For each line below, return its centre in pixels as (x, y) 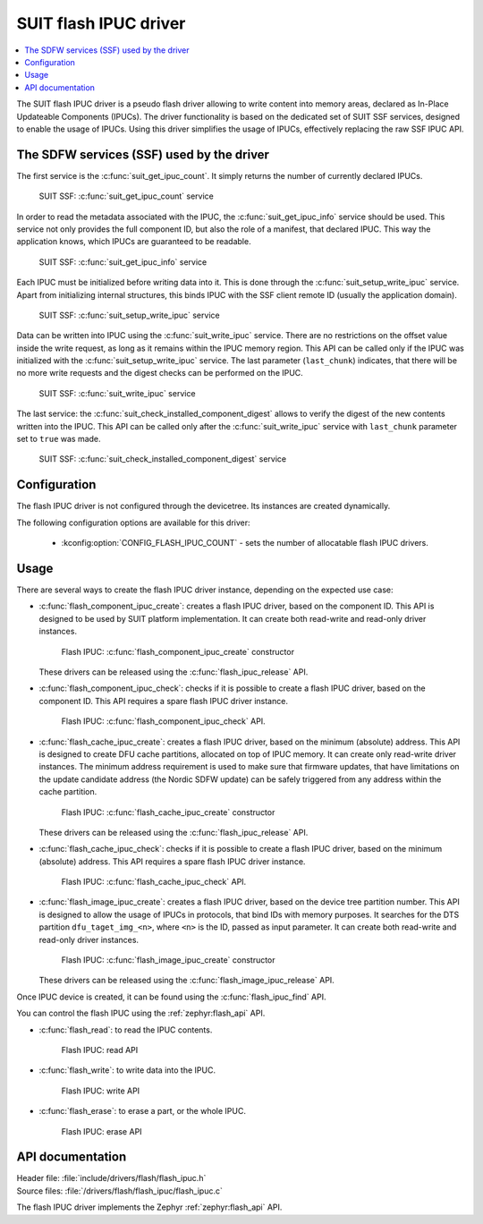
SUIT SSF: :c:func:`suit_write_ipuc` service (117, 393)
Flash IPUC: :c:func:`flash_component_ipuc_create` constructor (178, 651)
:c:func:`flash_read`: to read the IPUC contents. (126, 1030)
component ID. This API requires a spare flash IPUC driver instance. (163, 701)
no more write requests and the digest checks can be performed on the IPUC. (160, 373)
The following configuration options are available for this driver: (133, 523)
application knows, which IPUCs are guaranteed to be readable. (134, 242)
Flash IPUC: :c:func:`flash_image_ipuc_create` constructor (169, 960)
